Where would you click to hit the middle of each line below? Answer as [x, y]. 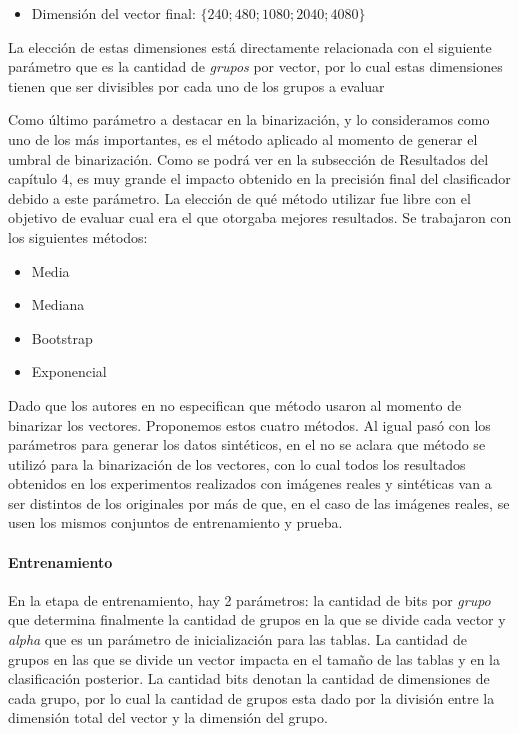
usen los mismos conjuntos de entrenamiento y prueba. [175, 522]
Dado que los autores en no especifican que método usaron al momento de [235, 404]
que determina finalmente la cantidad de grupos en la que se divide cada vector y [257, 619]
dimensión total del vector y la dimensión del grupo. [168, 717]
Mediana [58, 304]
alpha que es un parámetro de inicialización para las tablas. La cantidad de [237, 639]
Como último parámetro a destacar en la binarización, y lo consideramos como [249, 119]
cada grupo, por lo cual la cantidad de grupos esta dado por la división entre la [251, 697]
